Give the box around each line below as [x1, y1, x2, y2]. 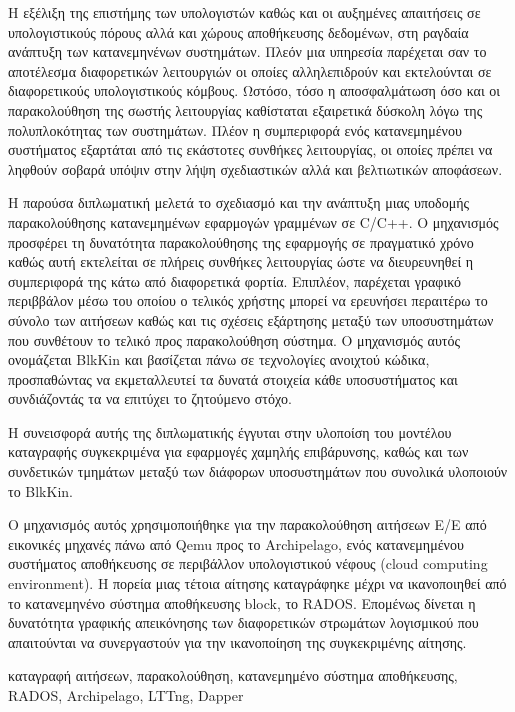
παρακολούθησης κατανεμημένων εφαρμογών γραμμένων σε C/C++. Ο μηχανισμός [8, 211, 499, 232]
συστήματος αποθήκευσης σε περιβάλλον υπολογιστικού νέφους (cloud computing [8, 553, 488, 574]
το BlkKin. [8, 480, 73, 501]
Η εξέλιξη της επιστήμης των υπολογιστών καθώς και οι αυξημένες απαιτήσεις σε [8, 2, 481, 22]
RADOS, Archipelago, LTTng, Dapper [8, 685, 244, 705]
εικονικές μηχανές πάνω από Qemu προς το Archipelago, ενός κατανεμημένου [8, 533, 464, 554]
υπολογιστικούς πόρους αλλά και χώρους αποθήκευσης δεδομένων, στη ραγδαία [8, 21, 469, 42]
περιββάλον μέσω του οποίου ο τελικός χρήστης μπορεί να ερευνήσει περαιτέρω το [8, 290, 488, 311]
